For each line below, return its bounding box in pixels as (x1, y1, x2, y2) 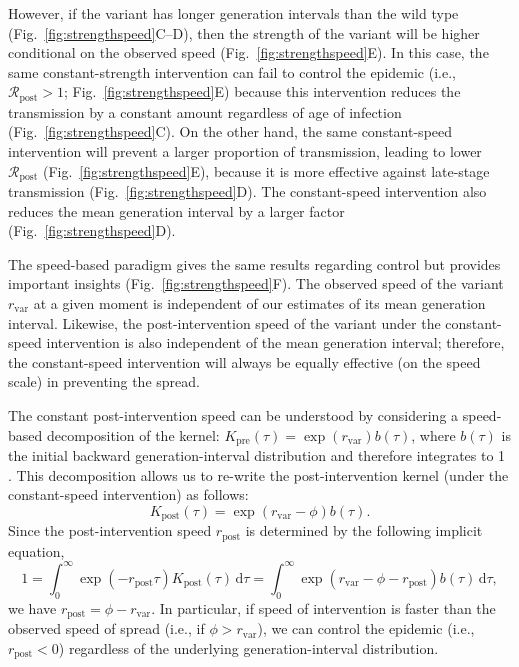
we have (8, 597, 57, 618)
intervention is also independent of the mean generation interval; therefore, (46, 332, 505, 353)
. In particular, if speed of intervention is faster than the (151, 597, 496, 618)
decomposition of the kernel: (46, 424, 220, 445)
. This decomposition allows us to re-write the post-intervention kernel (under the (8, 464, 509, 485)
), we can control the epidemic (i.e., (257, 618, 475, 639)
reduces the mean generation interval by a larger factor (8, 200, 345, 221)
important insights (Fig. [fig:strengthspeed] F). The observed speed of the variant (8, 273, 504, 294)
